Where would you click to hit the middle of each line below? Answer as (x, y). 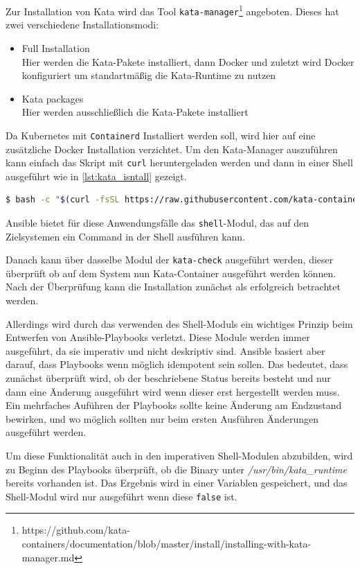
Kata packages (53, 98)
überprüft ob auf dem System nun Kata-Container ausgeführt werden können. (171, 273)
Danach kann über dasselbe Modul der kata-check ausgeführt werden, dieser (170, 260)
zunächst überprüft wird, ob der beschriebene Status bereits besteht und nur (168, 378)
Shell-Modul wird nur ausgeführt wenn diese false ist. (121, 496)
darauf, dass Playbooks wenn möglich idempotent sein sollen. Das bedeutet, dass (177, 364)
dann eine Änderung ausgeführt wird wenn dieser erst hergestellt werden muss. (173, 391)
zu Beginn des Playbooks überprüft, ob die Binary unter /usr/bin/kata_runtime (176, 469)
